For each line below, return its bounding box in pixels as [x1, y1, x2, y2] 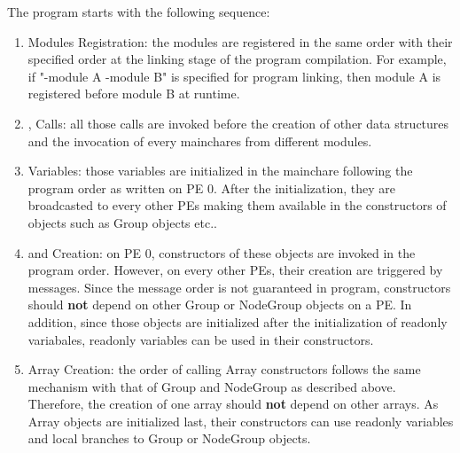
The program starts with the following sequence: [7, 3, 270, 20]
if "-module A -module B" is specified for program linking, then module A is [27, 66, 441, 85]
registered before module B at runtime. [27, 84, 240, 103]
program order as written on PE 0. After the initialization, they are [27, 178, 395, 197]
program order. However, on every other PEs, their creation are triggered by [27, 261, 443, 279]
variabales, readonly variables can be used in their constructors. [27, 330, 374, 348]
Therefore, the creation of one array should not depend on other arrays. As [27, 394, 439, 413]
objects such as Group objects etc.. [27, 213, 217, 231]
